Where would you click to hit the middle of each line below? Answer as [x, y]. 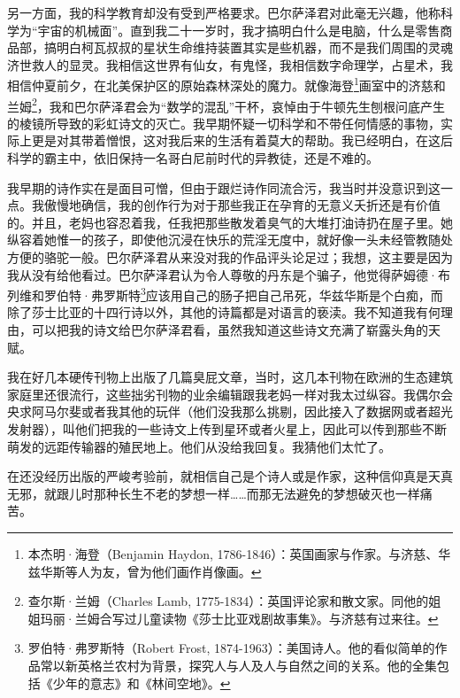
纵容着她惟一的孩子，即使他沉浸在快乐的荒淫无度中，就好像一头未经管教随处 [230, 240]
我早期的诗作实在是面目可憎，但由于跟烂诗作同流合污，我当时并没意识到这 [224, 187]
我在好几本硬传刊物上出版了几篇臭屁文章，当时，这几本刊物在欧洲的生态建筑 [230, 377]
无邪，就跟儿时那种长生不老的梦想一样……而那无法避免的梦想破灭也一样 [214, 493]
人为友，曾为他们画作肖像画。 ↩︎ [169, 571]
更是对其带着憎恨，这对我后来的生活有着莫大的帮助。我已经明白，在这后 [242, 140]
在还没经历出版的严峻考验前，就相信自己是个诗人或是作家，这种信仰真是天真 [230, 476]
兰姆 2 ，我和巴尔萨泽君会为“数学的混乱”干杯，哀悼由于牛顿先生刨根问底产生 [226, 105]
